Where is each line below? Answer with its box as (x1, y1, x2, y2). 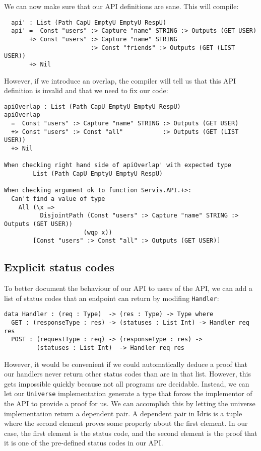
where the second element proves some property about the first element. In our (4, 418, 248, 428)
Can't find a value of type (11, 195, 105, 202)
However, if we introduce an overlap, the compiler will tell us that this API (4, 75, 236, 86)
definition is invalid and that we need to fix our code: (4, 85, 168, 96)
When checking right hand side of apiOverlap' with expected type (4, 162, 232, 169)
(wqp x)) (83, 229, 112, 236)
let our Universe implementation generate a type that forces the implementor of (4, 388, 252, 399)
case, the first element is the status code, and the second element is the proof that (4, 427, 257, 438)
